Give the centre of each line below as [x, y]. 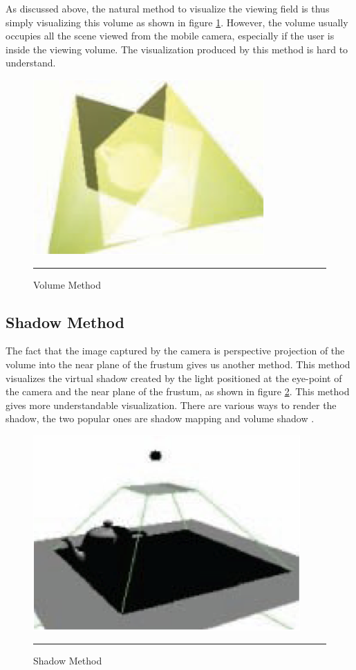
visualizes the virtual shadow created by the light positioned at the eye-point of [174, 378]
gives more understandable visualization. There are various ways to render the [171, 405]
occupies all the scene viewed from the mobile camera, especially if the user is [170, 36]
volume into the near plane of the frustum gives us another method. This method [178, 364]
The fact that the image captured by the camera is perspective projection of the [175, 351]
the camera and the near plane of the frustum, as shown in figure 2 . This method [178, 391]
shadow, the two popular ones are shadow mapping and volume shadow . [160, 418]
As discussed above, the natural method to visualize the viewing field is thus [168, 8]
